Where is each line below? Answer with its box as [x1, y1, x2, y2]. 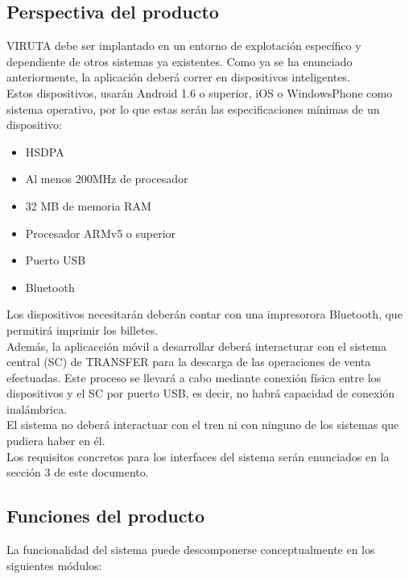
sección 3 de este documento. [6, 464, 149, 481]
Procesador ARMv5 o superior [25, 224, 176, 241]
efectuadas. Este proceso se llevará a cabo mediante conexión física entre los [6, 369, 382, 385]
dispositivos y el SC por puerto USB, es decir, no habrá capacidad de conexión [6, 385, 395, 402]
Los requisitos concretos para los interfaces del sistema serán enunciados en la [6, 448, 390, 464]
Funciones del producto [6, 503, 204, 528]
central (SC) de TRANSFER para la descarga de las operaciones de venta [6, 353, 371, 370]
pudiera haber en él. [6, 432, 105, 449]
